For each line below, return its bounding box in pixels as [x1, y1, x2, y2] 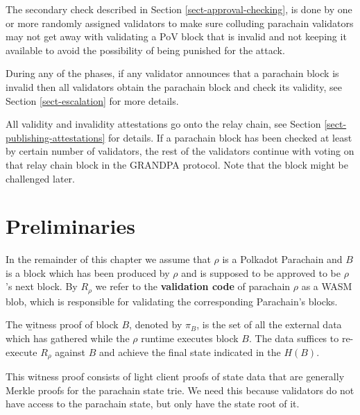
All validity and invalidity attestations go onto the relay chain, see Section [6, 117, 321, 131]
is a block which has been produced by [6, 265, 170, 280]
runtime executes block [141, 331, 239, 346]
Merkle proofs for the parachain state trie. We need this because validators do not [6, 382, 354, 397]
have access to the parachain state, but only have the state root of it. [6, 396, 300, 411]
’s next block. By [6, 279, 78, 294]
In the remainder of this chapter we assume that [6, 252, 211, 266]
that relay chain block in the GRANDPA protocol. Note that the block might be [6, 157, 348, 171]
